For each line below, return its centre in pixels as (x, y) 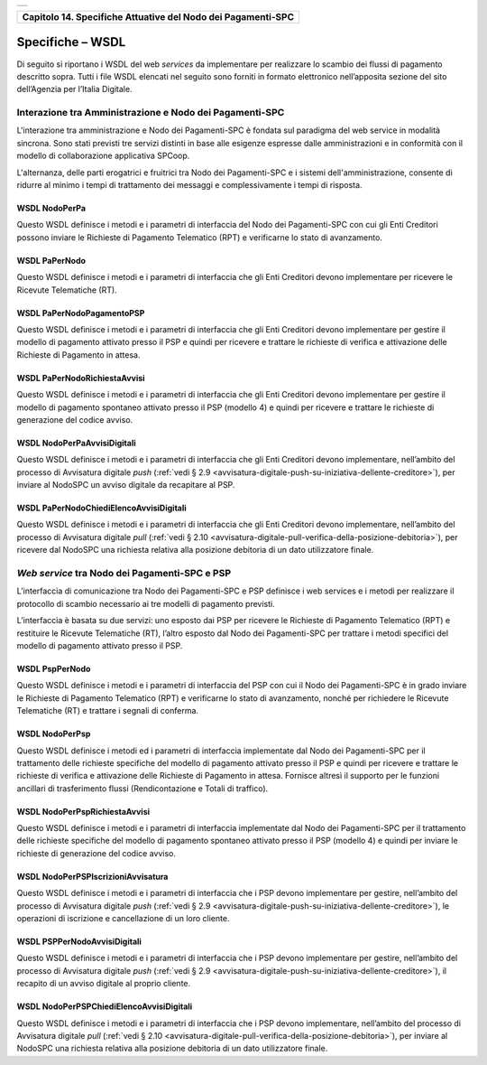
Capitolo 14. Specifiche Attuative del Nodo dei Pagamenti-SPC (158, 17)
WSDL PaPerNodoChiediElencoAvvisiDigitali (101, 508)
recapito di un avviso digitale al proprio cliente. (104, 984)
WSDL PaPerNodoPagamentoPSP (81, 313)
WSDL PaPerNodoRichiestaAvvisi (81, 378)
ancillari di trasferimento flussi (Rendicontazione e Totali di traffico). (142, 788)
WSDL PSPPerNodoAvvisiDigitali (79, 942)
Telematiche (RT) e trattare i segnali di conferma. (107, 711)
